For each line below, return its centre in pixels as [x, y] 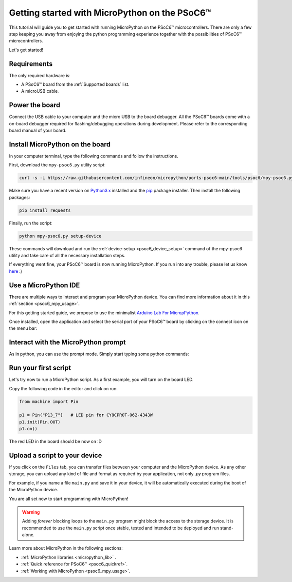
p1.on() [28, 429]
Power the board [35, 105]
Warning [31, 512]
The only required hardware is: [40, 75]
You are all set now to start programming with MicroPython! [69, 499]
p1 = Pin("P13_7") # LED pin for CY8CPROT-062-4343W [86, 415]
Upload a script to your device [55, 455]
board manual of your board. [38, 130]
